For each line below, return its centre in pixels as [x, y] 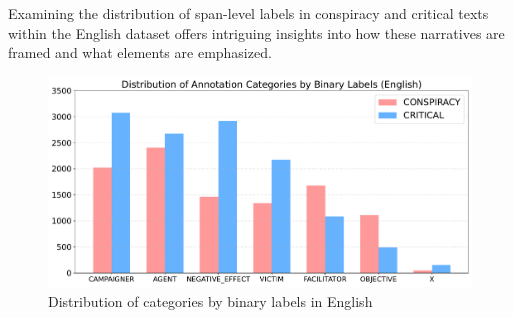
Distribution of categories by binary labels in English [210, 300]
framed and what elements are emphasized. [140, 52]
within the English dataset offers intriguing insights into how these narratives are [256, 32]
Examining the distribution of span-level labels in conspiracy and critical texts [248, 13]
